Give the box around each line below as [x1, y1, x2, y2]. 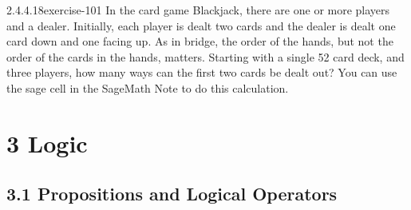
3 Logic [6, 126, 88, 159]
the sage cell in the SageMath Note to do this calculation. [6, 79, 289, 96]
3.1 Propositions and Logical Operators [6, 181, 338, 206]
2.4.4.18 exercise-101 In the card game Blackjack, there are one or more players [6, 2, 390, 18]
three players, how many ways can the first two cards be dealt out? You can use [6, 64, 397, 81]
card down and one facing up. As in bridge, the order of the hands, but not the [6, 33, 393, 50]
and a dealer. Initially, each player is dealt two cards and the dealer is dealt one [6, 17, 396, 34]
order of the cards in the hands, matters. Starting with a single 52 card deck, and [6, 48, 405, 65]
